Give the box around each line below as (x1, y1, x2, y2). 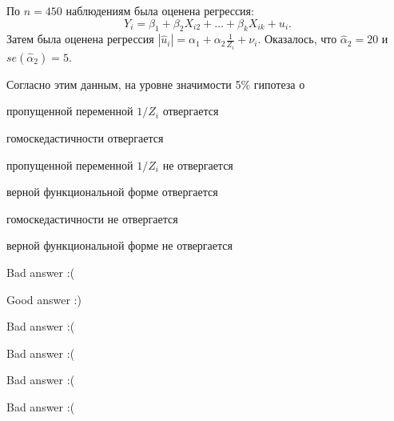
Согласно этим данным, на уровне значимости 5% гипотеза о (6, 75, 305, 92)
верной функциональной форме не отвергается (6, 237, 233, 254)
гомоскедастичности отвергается (6, 130, 164, 146)
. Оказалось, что (257, 30, 337, 47)
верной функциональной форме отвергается (6, 183, 218, 200)
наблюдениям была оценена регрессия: (66, 2, 254, 18)
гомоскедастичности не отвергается (6, 210, 178, 227)
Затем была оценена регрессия (6, 30, 154, 47)
